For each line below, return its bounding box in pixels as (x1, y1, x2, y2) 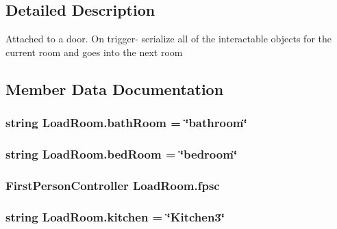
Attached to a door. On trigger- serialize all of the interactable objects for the (5, 31, 332, 46)
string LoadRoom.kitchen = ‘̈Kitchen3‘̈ (5, 208, 225, 225)
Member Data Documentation (5, 78, 224, 99)
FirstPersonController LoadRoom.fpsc (5, 176, 220, 193)
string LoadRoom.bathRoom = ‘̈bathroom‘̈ (5, 114, 247, 131)
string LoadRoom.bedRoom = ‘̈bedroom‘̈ (5, 145, 238, 162)
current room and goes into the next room (5, 44, 183, 59)
